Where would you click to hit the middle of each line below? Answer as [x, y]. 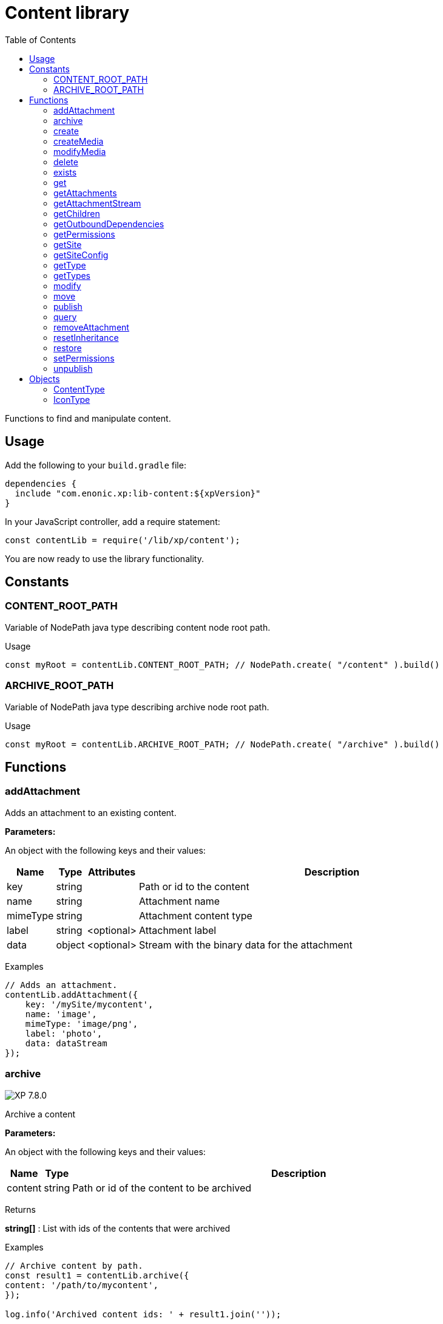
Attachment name [179, 901]
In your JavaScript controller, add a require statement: [113, 521]
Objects [45, 379]
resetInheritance [86, 337]
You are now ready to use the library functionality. [104, 558]
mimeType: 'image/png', [82, 1024]
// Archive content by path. [74, 1265]
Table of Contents [41, 39]
